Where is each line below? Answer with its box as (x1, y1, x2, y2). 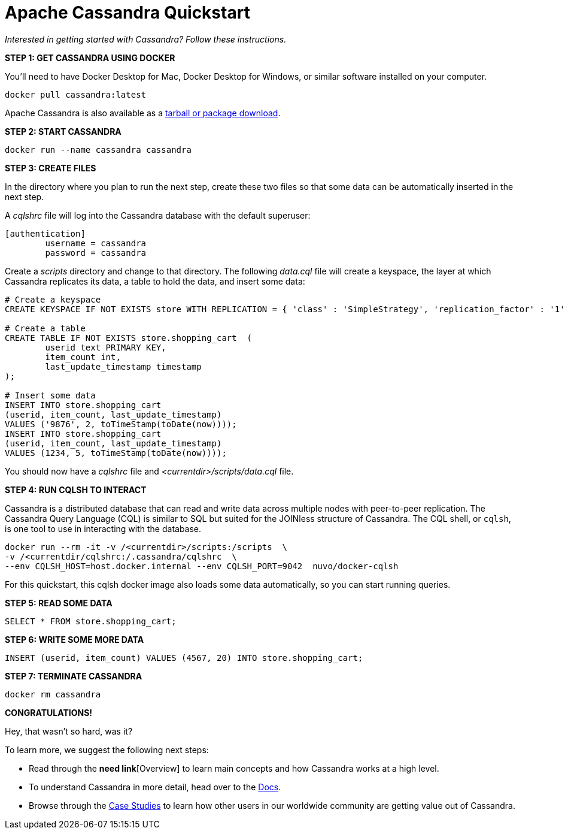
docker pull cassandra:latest (5, 89, 147, 99)
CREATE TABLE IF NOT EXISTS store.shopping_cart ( (5, 333, 253, 343)
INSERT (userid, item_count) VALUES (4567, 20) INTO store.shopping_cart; (5, 652, 363, 663)
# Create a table (5, 323, 86, 333)
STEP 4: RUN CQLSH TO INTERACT (5, 484, 147, 495)
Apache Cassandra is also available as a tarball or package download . (5, 107, 281, 118)
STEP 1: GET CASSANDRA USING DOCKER (5, 52, 175, 63)
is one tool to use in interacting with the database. (5, 523, 202, 534)
